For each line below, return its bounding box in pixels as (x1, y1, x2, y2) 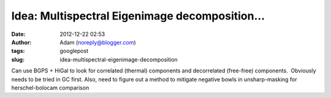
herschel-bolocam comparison (11, 84, 89, 91)
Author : (11, 38, 32, 46)
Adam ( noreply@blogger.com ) (59, 38, 136, 46)
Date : (11, 30, 26, 38)
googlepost (59, 47, 89, 55)
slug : (11, 55, 25, 63)
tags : (11, 47, 25, 55)
